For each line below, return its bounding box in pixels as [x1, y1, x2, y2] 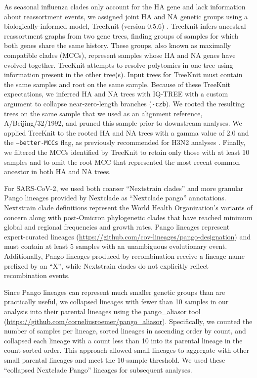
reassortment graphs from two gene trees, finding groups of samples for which [4, 30, 239, 41]
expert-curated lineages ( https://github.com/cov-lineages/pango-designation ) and [4, 231, 251, 241]
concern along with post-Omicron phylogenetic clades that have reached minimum [4, 212, 253, 222]
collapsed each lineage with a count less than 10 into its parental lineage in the [4, 335, 243, 345]
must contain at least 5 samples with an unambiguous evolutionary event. [4, 241, 227, 251]
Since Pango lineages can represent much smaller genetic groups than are [4, 286, 225, 297]
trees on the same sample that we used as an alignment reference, [4, 108, 203, 118]
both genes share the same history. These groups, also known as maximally [4, 40, 231, 50]
